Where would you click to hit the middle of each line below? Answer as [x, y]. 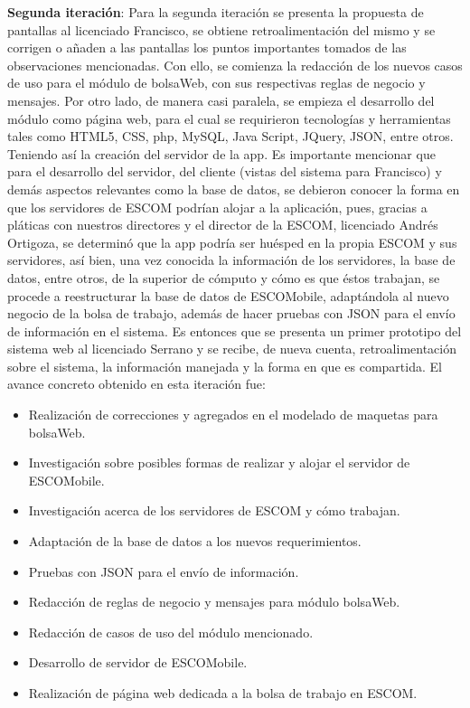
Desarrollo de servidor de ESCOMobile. [138, 662]
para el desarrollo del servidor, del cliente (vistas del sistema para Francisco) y [225, 171]
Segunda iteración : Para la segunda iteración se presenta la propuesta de [216, 12]
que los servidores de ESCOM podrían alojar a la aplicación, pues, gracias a [217, 207]
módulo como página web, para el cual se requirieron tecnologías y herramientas [229, 118]
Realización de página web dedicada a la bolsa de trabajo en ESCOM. [223, 693]
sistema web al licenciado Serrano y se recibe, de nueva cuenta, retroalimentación [232, 349]
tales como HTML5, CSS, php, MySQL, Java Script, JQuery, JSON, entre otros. [230, 136]
